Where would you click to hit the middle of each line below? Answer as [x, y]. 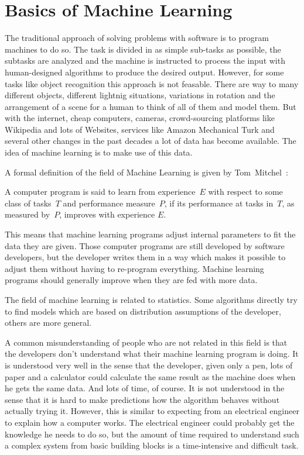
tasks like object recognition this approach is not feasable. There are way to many [152, 83]
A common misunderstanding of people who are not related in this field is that [146, 342]
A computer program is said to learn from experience [100, 192]
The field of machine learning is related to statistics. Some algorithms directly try [151, 299]
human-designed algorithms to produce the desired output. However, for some [144, 72]
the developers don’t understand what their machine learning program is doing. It [152, 354]
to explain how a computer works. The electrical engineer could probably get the [150, 422]
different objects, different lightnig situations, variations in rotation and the [140, 95]
